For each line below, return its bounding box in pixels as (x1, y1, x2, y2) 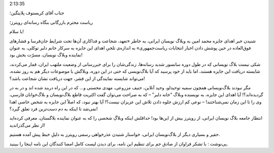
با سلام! (9, 28, 24, 35)
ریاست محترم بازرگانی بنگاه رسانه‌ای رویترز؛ (9, 19, 93, 25)
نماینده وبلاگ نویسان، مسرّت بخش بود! (9, 52, 83, 58)
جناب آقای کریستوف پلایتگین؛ (9, 10, 64, 16)
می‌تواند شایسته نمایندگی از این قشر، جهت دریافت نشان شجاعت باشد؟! (9, 75, 145, 81)
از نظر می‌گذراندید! (9, 122, 45, 128)
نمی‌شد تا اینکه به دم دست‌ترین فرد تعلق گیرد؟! (9, 106, 98, 112)
